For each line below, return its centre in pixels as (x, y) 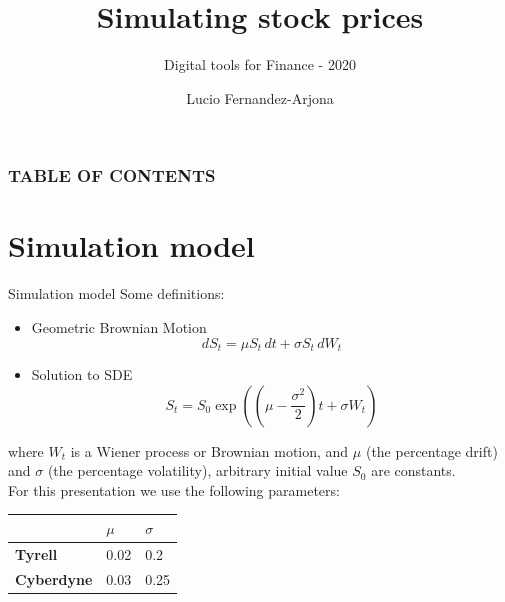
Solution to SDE (82, 374)
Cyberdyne (54, 578)
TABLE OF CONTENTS (112, 175)
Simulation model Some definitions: (116, 293)
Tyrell (36, 553)
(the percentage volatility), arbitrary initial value (197, 470)
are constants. (413, 470)
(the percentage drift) (431, 450)
